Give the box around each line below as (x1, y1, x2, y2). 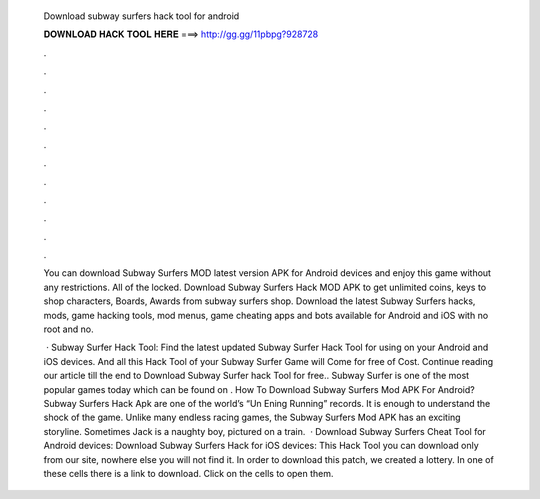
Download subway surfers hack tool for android (43, 10, 240, 22)
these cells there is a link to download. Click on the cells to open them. (43, 467, 334, 479)
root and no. (43, 323, 94, 335)
